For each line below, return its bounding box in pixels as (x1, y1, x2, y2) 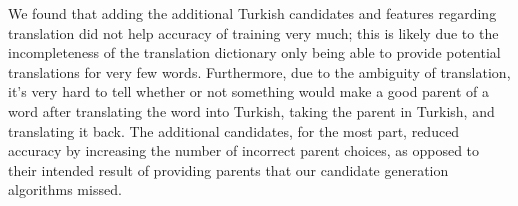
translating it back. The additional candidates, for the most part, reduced (8, 120, 460, 141)
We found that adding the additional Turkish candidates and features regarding (8, 3, 497, 23)
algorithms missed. (8, 179, 122, 200)
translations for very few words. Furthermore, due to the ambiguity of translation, (8, 61, 511, 82)
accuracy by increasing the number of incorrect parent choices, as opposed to (8, 140, 480, 161)
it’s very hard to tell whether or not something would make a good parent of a (8, 81, 490, 102)
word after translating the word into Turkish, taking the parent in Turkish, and (8, 100, 495, 121)
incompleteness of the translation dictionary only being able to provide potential (8, 42, 501, 63)
